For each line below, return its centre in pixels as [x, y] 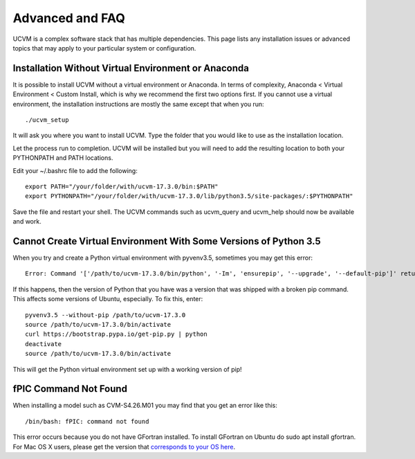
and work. [27, 222]
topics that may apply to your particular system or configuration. [104, 48]
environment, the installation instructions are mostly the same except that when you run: [138, 104]
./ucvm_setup [47, 120]
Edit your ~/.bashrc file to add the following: [75, 170]
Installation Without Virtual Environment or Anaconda [131, 68]
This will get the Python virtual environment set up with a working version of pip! [127, 369]
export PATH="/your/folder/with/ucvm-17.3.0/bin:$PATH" [122, 186]
